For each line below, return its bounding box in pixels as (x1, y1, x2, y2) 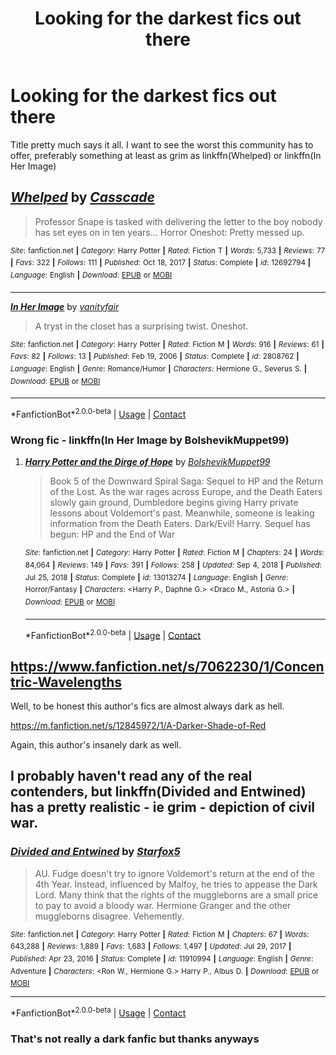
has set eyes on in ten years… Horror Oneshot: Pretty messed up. (34, 226, 305, 238)
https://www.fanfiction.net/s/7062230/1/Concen (10, 658, 325, 675)
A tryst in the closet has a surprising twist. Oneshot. (34, 320, 249, 332)
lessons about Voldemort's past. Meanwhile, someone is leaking (49, 507, 315, 519)
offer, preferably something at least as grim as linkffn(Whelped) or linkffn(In (10, 149, 322, 161)
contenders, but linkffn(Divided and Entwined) (10, 783, 307, 801)
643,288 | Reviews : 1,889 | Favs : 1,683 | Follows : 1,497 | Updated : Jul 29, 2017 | (10, 942, 292, 952)
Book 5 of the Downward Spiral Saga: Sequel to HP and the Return (49, 475, 324, 487)
